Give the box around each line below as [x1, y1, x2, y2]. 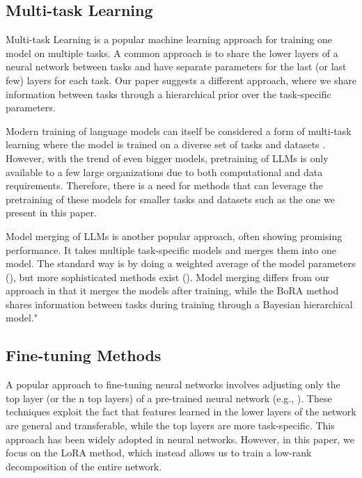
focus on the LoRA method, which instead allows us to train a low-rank [6, 445, 312, 460]
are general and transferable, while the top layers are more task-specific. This [6, 418, 335, 433]
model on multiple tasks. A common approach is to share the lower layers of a [6, 45, 338, 60]
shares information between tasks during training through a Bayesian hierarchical [6, 296, 353, 311]
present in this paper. [6, 205, 97, 220]
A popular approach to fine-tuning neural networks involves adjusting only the [6, 377, 340, 392]
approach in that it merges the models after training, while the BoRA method [6, 283, 339, 298]
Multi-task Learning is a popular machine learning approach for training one [6, 32, 332, 47]
